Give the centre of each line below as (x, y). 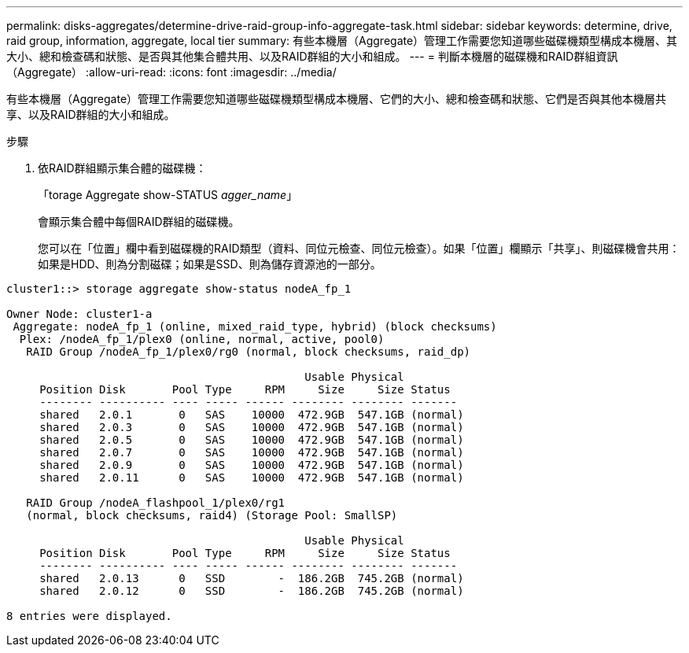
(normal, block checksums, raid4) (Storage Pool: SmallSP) (212, 515)
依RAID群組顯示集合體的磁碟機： (122, 168)
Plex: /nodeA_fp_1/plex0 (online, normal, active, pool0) (202, 339)
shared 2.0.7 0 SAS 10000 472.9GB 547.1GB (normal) (252, 452)
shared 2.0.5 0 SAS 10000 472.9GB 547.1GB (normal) (252, 440)
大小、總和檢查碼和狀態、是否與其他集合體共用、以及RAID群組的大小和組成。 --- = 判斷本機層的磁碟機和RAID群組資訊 (312, 56)
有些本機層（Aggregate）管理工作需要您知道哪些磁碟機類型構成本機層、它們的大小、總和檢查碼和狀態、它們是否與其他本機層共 (337, 99)
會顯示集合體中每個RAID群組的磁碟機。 (139, 221)
